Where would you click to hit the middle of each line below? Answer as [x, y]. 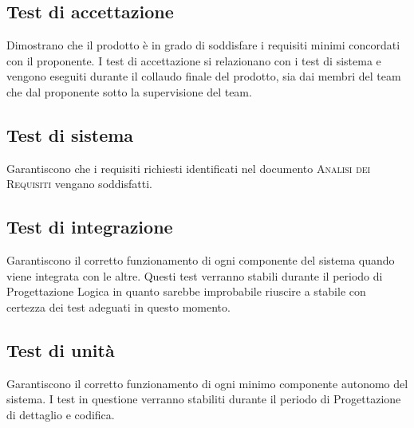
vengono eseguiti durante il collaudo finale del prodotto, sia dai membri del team [204, 76]
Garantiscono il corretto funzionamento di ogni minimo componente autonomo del [207, 383]
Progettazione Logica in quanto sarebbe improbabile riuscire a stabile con [186, 291]
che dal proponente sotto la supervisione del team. [129, 91]
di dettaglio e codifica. [61, 414]
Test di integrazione [90, 227]
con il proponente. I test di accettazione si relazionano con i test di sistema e [194, 60]
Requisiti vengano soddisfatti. [79, 184]
